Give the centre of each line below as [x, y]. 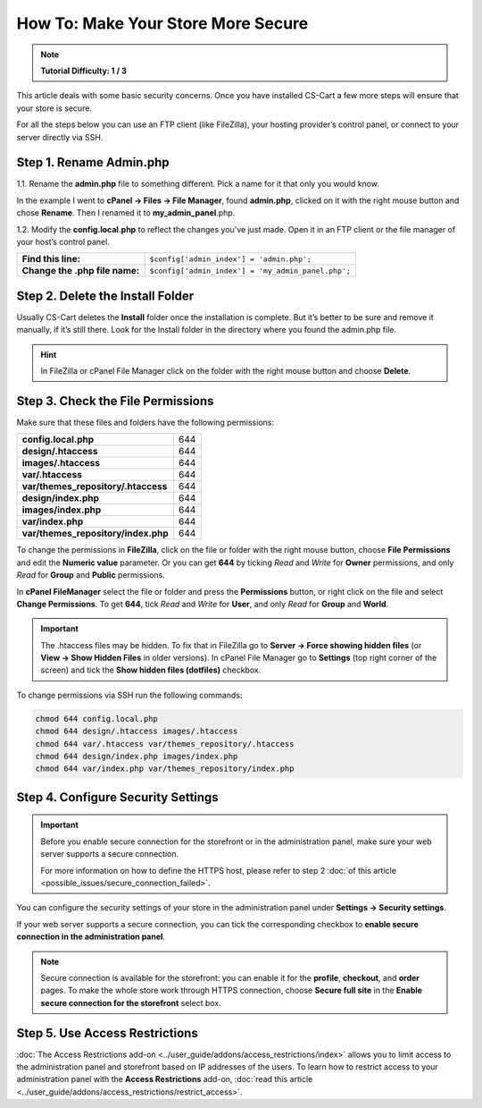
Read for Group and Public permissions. [91, 575]
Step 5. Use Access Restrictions [107, 1033]
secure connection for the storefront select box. [131, 1002]
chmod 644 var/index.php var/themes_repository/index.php [165, 769]
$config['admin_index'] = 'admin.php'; [230, 259]
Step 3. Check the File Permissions [115, 401]
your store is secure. [54, 108]
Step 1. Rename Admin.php [93, 162]
